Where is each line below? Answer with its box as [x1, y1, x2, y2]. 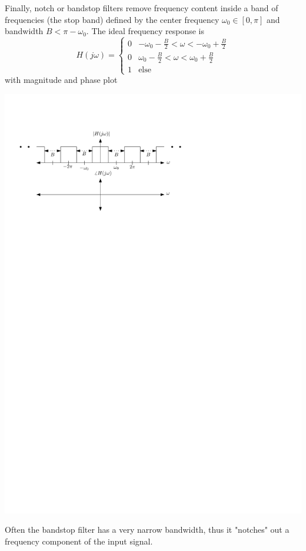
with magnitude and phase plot [5, 74, 118, 86]
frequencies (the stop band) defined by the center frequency [5, 13, 219, 25]
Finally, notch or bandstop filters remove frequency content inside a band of [5, 2, 278, 14]
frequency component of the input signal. [5, 535, 153, 547]
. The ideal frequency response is [86, 25, 205, 37]
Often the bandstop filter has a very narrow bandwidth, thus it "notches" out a [5, 523, 290, 536]
